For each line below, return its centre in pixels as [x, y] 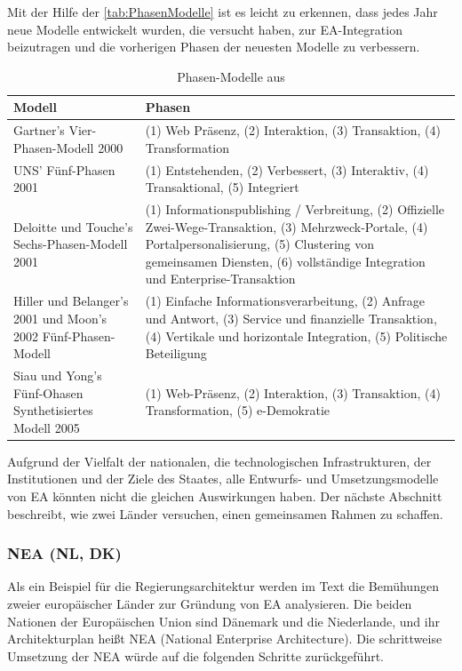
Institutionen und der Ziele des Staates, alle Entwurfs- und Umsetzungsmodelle [223, 479]
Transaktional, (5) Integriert [222, 187]
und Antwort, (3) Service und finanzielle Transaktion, [291, 318]
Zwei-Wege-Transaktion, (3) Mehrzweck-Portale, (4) [287, 226]
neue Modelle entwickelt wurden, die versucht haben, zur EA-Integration [205, 29]
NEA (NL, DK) [64, 553]
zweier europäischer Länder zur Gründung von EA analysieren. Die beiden [210, 603]
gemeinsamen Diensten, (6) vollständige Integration [285, 261]
